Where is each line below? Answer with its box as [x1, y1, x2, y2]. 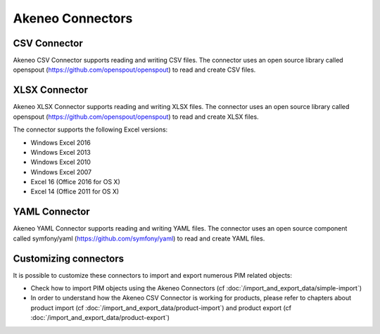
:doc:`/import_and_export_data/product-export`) [30, 314, 170, 322]
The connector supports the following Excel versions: [13, 125, 168, 134]
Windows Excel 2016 [30, 138, 91, 147]
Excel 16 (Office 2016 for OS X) [30, 178, 120, 186]
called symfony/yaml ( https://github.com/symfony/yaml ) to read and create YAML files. [13, 234, 265, 243]
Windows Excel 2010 [30, 158, 91, 167]
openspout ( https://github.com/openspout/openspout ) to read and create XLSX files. [13, 113, 260, 121]
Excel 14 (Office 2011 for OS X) [30, 187, 120, 196]
